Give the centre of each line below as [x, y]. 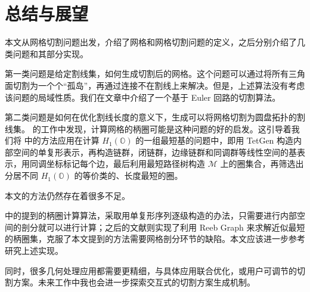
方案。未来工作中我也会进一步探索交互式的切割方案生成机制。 [134, 282]
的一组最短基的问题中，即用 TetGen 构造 [215, 140]
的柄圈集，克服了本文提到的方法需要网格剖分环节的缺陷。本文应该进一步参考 [155, 239]
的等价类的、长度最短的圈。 [128, 175]
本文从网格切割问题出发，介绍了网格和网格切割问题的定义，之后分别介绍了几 [155, 42]
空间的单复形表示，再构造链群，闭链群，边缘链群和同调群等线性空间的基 [155, 152]
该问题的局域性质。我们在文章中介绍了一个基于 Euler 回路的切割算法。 [143, 97]
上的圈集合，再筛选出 [262, 164]
